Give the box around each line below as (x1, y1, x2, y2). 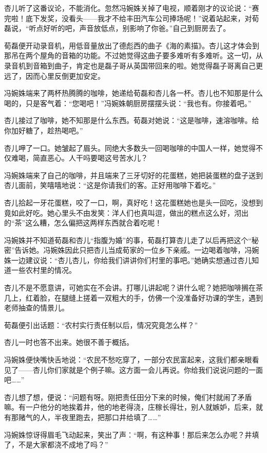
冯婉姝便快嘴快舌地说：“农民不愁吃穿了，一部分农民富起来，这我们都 (4, 354, 238, 365)
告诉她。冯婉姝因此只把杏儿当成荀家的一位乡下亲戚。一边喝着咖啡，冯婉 (14, 245, 259, 255)
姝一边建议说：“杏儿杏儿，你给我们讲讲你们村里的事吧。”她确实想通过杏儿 (4, 254, 252, 265)
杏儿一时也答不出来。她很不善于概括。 (4, 337, 133, 347)
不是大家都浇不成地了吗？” (18, 439, 108, 450)
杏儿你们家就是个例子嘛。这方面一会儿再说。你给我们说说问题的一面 (32, 364, 263, 375)
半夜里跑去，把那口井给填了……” (54, 412, 161, 422)
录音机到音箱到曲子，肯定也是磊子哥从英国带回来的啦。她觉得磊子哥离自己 (4, 60, 256, 71)
